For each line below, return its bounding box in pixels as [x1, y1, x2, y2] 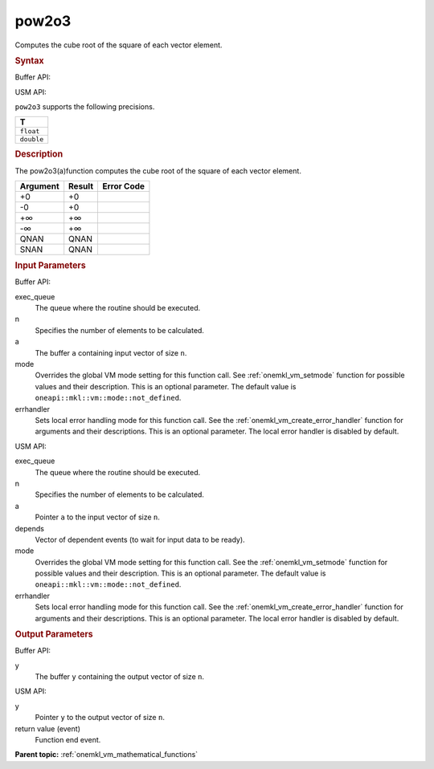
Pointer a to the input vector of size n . [35, 512, 161, 522]
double [19, 135, 44, 144]
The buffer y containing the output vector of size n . [35, 672, 205, 682]
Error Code [101, 181, 145, 192]
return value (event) [14, 723, 80, 734]
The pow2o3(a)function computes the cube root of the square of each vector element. [14, 165, 301, 176]
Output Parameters [14, 629, 93, 640]
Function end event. [35, 735, 101, 745]
